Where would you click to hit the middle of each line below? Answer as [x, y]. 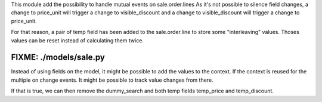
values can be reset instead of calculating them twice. [78, 40]
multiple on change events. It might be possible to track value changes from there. [112, 80]
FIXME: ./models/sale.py [58, 58]
